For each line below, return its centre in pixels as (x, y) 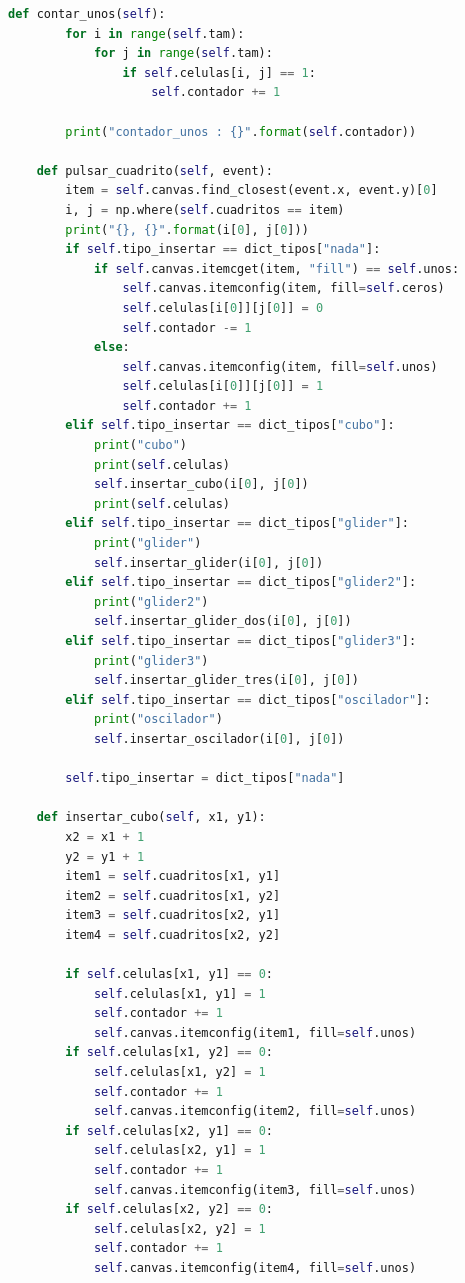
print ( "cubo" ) (140, 445)
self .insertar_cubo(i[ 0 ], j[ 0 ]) (201, 484)
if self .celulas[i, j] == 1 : (219, 72)
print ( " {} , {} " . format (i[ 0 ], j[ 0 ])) (187, 229)
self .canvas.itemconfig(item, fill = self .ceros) (283, 288)
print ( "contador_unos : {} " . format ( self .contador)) (241, 131)
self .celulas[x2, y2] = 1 (179, 1228)
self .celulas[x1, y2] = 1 (179, 1072)
